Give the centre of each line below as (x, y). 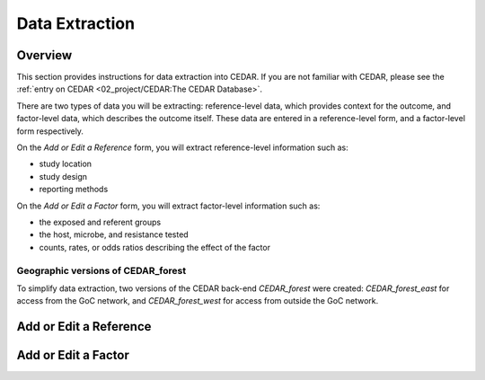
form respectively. (50, 131)
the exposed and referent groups (100, 222)
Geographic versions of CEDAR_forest (101, 270)
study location (66, 164)
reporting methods (74, 190)
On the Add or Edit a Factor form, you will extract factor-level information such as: (168, 206)
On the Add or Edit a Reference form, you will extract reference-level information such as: (183, 147)
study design (63, 176)
